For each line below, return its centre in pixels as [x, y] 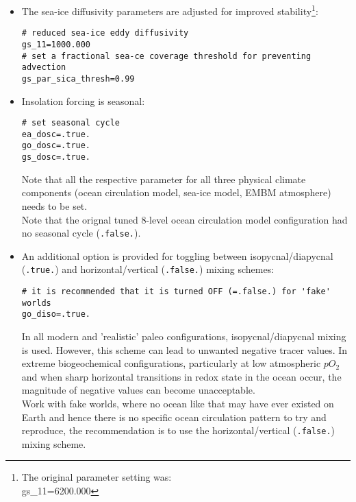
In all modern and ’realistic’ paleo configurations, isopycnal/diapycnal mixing [184, 336]
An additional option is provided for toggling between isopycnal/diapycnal [177, 255]
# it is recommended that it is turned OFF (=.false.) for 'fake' [176, 292]
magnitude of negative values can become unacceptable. [138, 390]
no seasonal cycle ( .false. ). [81, 233]
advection [44, 68]
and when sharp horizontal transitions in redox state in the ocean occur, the [181, 376]
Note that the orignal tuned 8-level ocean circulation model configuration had [185, 219]
